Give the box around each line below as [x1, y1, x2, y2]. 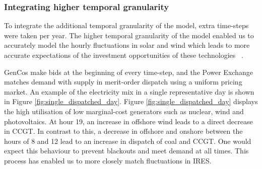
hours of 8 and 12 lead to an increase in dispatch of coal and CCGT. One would [4, 135, 251, 146]
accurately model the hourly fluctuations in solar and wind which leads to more [4, 40, 250, 50]
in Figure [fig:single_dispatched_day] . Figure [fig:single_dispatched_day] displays [4, 96, 258, 107]
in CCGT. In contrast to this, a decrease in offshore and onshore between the [4, 126, 243, 136]
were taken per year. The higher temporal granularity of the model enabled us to [4, 30, 254, 40]
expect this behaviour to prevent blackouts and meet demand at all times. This [4, 145, 249, 156]
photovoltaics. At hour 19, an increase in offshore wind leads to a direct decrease [4, 116, 253, 126]
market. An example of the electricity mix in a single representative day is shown [4, 86, 254, 97]
